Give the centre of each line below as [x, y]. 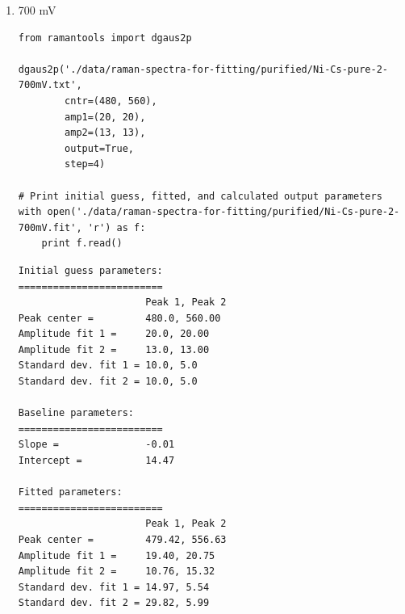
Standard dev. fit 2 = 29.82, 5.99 [114, 603]
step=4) [85, 164]
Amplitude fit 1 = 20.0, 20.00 [114, 334]
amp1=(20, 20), [105, 117]
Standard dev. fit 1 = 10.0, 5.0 [108, 366]
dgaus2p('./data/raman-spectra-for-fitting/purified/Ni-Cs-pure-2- [203, 69]
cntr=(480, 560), [111, 101]
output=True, [99, 148]
